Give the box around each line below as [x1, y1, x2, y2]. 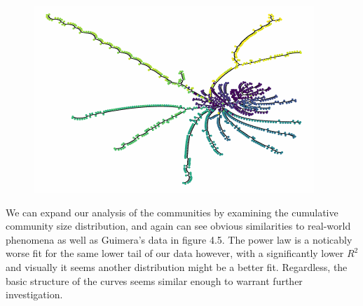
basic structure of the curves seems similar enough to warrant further [6, 273, 303, 288]
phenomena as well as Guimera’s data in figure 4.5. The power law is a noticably [6, 232, 352, 246]
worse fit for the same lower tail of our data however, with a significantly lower [6, 246, 344, 260]
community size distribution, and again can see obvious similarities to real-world [6, 218, 351, 233]
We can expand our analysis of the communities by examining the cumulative [6, 204, 338, 219]
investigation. [6, 287, 63, 302]
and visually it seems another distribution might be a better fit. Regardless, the [6, 259, 348, 274]
